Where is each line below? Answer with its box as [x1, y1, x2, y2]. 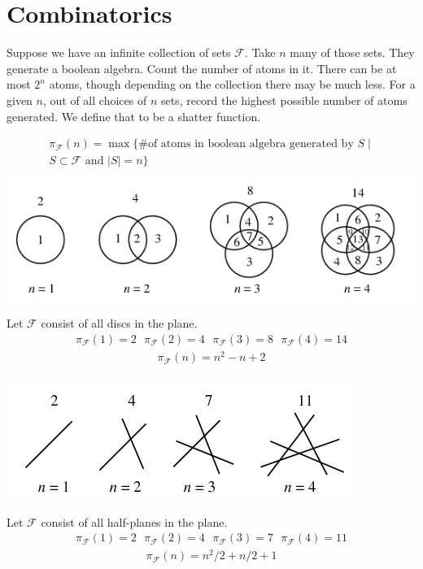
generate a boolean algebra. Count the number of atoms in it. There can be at [7, 59, 397, 76]
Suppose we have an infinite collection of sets [7, 44, 231, 61]
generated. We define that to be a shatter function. [7, 107, 261, 124]
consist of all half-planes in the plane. [41, 513, 228, 530]
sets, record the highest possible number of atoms [160, 91, 408, 108]
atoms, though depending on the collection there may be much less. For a [49, 76, 416, 93]
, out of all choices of [42, 91, 147, 108]
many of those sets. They [290, 44, 415, 61]
